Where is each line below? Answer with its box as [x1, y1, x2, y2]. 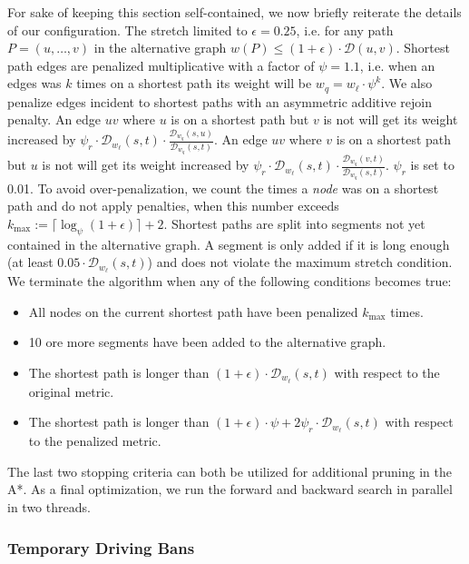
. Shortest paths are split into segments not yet [163, 213, 425, 233]
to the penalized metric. [28, 431, 161, 450]
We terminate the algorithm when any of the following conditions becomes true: [7, 272, 452, 291]
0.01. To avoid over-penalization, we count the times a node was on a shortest [7, 178, 439, 197]
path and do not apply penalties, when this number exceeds [7, 196, 339, 215]
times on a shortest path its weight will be [76, 74, 312, 93]
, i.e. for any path [296, 20, 394, 39]
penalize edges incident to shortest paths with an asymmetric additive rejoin [7, 92, 432, 111]
